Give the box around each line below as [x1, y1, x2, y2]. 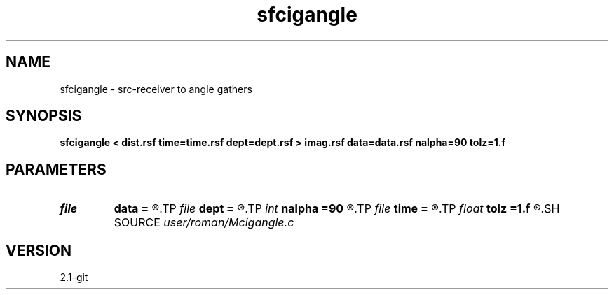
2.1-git [60, 271, 88, 284]
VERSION [6, 241, 72, 259]
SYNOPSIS [6, 107, 82, 125]
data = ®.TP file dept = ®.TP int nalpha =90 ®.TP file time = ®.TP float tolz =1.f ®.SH [114, 201, 560, 216]
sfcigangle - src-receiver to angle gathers [60, 82, 252, 95]
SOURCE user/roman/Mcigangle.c [114, 215, 294, 230]
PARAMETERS [6, 160, 107, 178]
